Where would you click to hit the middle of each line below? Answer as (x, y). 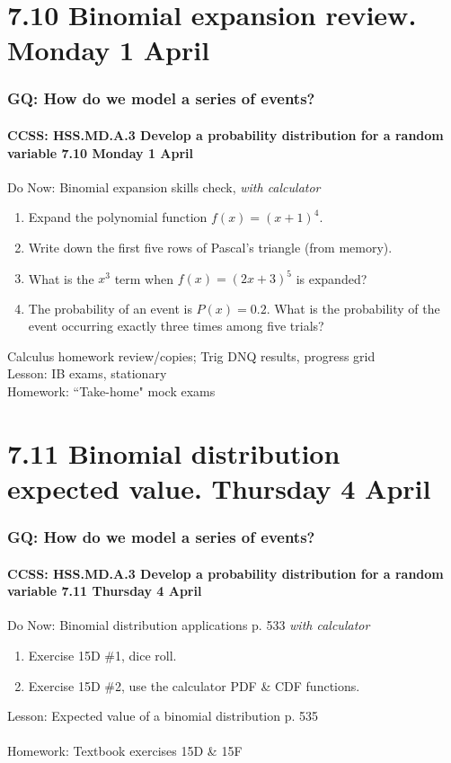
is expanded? (332, 278)
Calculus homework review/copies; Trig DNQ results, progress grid (191, 355)
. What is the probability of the (353, 308)
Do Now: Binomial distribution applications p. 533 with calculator (189, 625)
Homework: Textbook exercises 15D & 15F (125, 751)
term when (144, 278)
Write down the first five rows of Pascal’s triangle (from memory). (210, 247)
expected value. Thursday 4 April (219, 488)
